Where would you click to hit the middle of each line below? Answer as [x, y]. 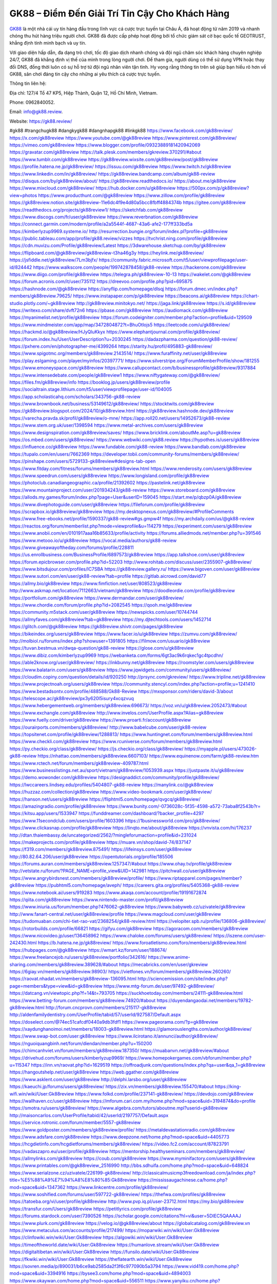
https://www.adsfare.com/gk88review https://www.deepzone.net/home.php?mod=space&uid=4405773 [119, 1137]
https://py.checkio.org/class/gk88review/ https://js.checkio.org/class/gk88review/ [96, 749]
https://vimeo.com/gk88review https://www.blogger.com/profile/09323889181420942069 [105, 145]
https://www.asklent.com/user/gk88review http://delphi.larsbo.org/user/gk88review [98, 1079]
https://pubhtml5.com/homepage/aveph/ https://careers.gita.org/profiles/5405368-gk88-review [137, 885]
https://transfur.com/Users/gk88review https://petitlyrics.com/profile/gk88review [95, 1209]
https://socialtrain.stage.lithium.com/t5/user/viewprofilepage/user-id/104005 [91, 389]
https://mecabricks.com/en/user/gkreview [163, 964]
